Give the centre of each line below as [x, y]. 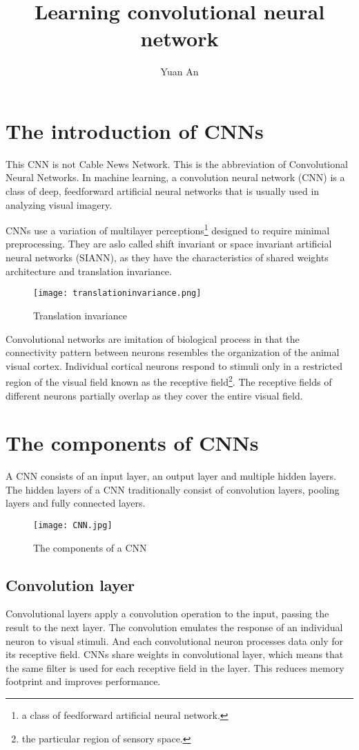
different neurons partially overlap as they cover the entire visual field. [154, 395]
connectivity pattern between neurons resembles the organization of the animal [173, 352]
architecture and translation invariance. [89, 271]
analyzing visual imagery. [59, 204]
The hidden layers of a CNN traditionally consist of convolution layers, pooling [173, 489]
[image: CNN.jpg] [73, 526]
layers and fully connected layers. [76, 503]
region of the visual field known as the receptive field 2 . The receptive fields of [169, 381]
